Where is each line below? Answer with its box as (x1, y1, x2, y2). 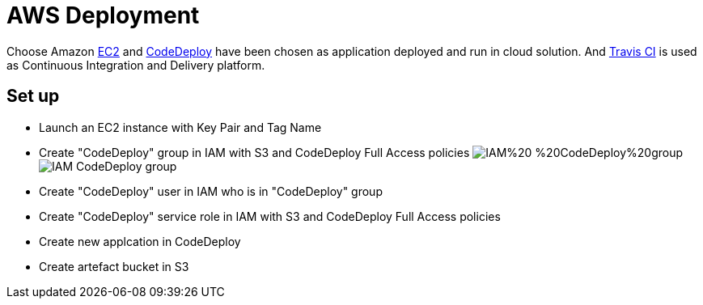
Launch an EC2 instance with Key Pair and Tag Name (39, 120, 322, 134)
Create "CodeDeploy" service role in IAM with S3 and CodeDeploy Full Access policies (39, 209, 501, 223)
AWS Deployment (6, 2, 200, 29)
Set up (6, 86, 60, 107)
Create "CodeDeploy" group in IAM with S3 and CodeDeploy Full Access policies (39, 145, 470, 159)
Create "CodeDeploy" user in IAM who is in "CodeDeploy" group (39, 184, 383, 198)
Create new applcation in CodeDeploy (39, 234, 241, 248)
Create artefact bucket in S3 (39, 259, 189, 273)
